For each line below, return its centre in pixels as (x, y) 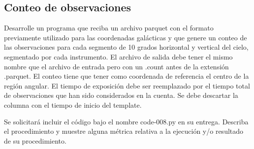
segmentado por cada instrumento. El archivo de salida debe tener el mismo (118, 56)
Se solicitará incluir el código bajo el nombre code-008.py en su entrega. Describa (126, 121)
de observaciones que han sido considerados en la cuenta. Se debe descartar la (121, 95)
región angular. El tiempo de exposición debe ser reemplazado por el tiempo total (127, 85)
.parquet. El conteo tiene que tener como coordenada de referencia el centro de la (127, 76)
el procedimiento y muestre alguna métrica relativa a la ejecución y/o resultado (124, 131)
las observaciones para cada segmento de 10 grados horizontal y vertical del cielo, (126, 47)
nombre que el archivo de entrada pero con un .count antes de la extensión (116, 66)
